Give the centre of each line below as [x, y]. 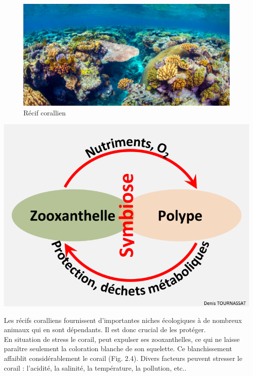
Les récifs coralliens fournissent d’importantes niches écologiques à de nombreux [123, 320]
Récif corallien [45, 112]
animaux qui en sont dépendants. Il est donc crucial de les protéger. [105, 329]
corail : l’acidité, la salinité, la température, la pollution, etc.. [95, 367]
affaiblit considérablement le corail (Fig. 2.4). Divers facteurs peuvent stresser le [123, 358]
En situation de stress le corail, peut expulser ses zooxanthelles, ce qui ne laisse [122, 339]
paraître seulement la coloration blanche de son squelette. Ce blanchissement [118, 348]
